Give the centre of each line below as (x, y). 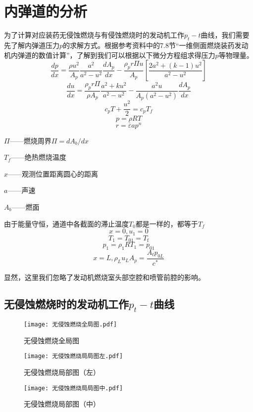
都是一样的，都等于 (167, 223)
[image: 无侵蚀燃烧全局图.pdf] (71, 325)
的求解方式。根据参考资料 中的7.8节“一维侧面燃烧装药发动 (156, 45)
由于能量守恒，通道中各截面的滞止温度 (66, 223)
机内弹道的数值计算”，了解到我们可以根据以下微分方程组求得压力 (110, 55)
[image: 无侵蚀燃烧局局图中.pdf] (74, 388)
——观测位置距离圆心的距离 (53, 173)
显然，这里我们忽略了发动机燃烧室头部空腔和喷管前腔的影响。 (104, 277)
